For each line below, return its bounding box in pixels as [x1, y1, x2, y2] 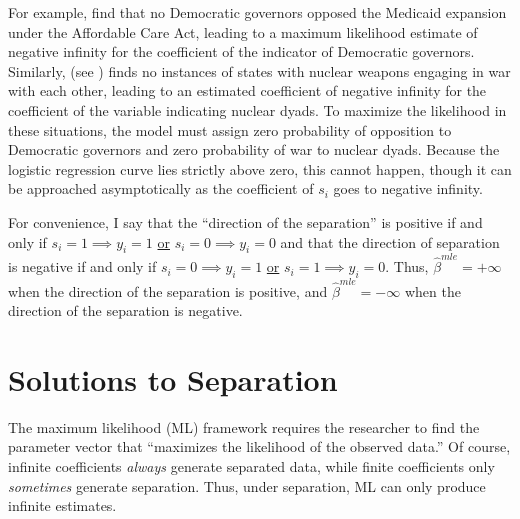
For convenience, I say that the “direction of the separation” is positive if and [8, 211, 483, 232]
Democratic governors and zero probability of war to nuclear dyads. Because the [8, 139, 500, 160]
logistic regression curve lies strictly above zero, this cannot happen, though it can [8, 158, 512, 179]
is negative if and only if [8, 256, 157, 277]
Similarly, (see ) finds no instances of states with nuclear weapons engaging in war [8, 60, 511, 81]
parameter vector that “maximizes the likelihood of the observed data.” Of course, [8, 436, 511, 457]
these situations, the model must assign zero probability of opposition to [8, 119, 452, 140]
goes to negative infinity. [333, 178, 483, 199]
